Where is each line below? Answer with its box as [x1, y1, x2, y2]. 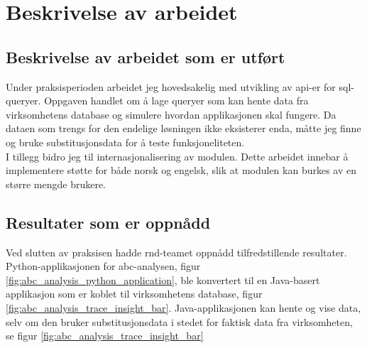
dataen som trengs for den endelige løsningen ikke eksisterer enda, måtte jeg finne [6, 121, 361, 136]
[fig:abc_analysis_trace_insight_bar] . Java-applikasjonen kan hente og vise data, [6, 300, 361, 315]
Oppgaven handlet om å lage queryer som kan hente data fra [44, 93, 309, 108]
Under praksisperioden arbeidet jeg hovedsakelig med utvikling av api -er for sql [6, 79, 351, 94]
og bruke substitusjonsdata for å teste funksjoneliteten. [6, 134, 245, 149]
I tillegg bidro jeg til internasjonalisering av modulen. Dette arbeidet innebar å [6, 148, 349, 163]
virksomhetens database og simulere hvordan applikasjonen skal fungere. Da [6, 107, 336, 121]
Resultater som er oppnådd [6, 211, 211, 233]
